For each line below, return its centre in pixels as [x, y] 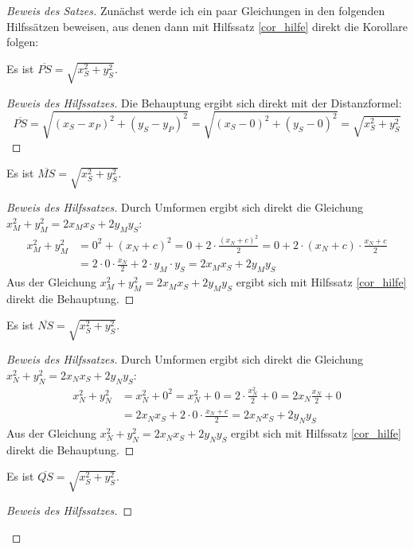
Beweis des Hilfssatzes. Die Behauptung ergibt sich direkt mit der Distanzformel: [204, 102]
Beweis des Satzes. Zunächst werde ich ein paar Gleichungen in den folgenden [196, 10]
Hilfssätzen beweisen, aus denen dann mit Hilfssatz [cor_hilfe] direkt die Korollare [207, 26]
